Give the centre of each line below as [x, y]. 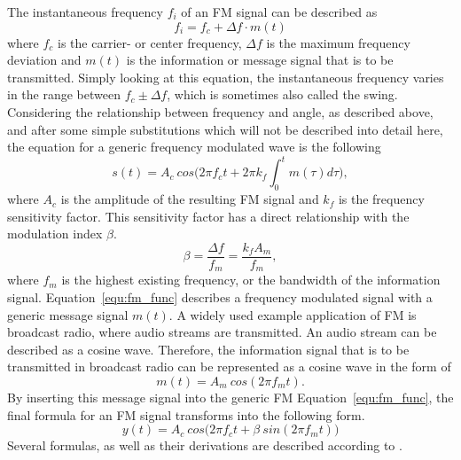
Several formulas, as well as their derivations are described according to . [205, 445]
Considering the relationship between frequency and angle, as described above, [220, 111]
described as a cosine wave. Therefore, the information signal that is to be [208, 349]
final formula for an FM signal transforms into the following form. [186, 414]
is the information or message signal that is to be [260, 60]
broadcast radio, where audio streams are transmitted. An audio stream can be [222, 332]
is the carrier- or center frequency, [150, 42]
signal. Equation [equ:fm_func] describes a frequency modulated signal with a [220, 296]
